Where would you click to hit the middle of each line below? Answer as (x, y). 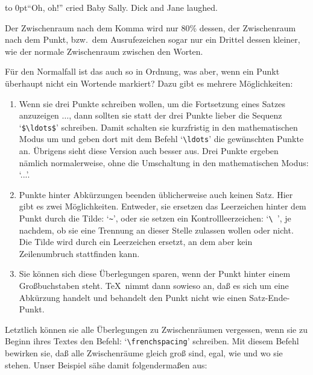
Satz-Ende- (270, 297)
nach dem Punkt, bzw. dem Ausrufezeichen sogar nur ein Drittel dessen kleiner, (153, 39)
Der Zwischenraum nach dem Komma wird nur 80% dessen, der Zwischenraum (150, 27)
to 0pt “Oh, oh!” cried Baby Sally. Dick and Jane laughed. (112, 7)
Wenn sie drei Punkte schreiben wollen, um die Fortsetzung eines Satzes (152, 103)
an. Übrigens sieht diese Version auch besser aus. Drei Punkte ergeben (149, 151)
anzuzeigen (39, 115)
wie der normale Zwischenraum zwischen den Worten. (104, 51)
